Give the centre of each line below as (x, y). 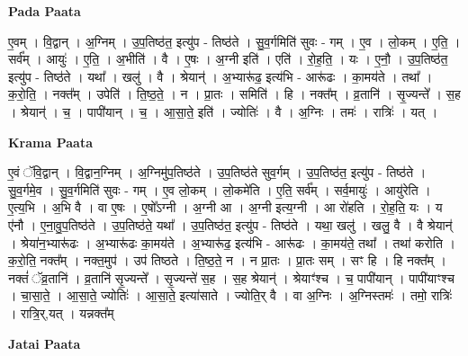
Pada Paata (45, 11)
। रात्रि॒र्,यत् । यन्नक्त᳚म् (61, 312)
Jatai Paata (45, 343)
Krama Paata (50, 142)
